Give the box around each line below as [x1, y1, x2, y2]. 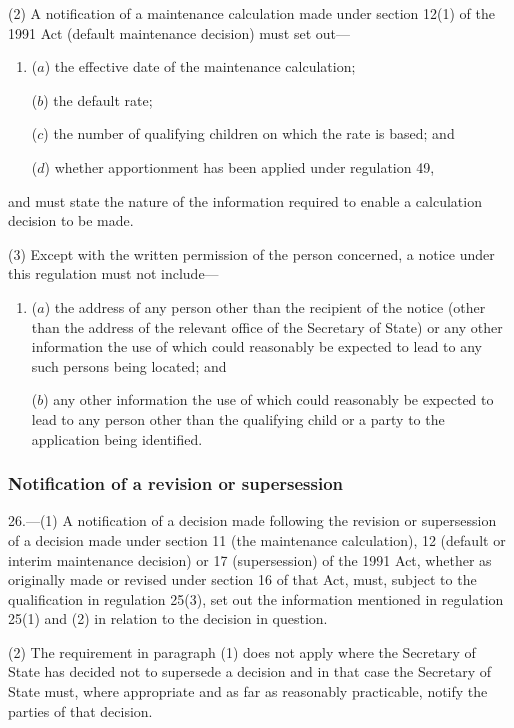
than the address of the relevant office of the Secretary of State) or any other [31, 316, 503, 337]
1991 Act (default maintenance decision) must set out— [8, 22, 351, 43]
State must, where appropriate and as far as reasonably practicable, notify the [8, 681, 488, 702]
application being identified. [31, 428, 203, 449]
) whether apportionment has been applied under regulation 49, [44, 156, 435, 177]
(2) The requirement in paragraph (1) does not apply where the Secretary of [8, 641, 476, 662]
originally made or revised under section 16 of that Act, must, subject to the [8, 569, 477, 590]
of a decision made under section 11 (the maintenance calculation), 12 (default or [8, 529, 506, 550]
